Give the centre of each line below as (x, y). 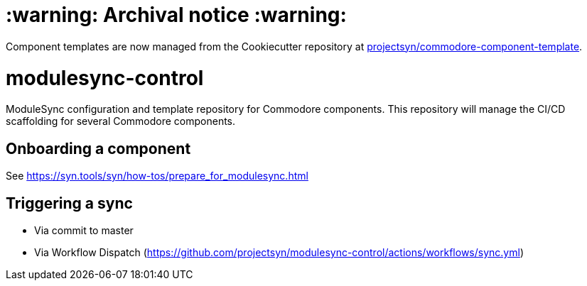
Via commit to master (84, 230)
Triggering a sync (69, 203)
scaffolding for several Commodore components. (121, 121)
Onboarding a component (98, 148)
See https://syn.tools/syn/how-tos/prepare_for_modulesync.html (157, 176)
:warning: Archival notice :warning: (176, 15)
